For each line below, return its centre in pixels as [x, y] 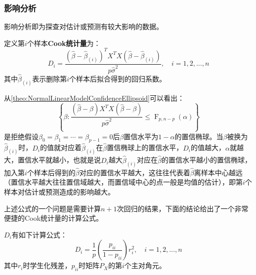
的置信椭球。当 [199, 136]
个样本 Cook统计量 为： [64, 43]
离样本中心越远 [218, 172]
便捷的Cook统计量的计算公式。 [53, 218]
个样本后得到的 [51, 172]
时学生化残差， [47, 265]
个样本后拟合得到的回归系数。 [118, 78]
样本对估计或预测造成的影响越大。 [59, 191]
